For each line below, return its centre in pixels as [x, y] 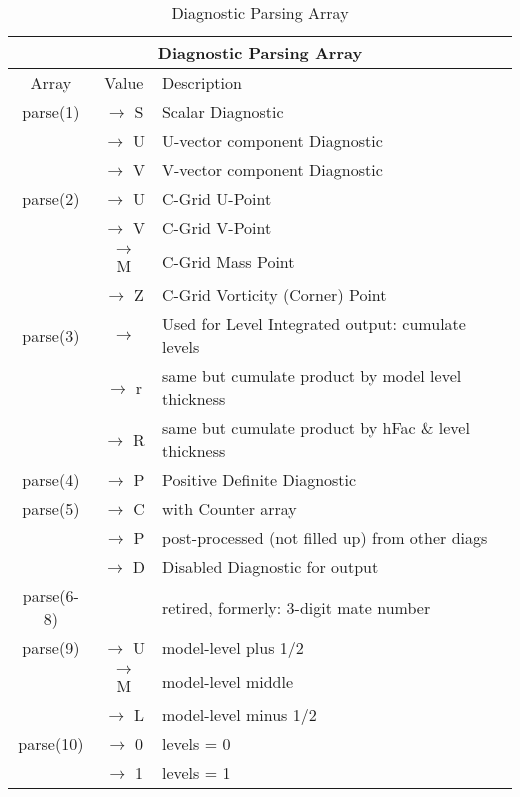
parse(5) [51, 508]
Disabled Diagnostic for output [270, 566]
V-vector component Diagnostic [272, 169]
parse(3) [51, 335]
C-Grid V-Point [216, 227]
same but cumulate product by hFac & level [315, 427]
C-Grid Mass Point [228, 261]
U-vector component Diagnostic [272, 140]
